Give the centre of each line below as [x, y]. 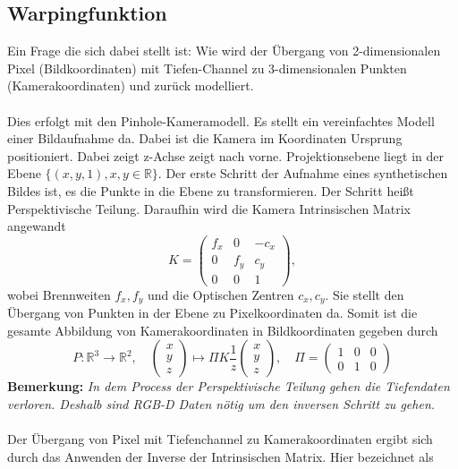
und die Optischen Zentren [221, 294]
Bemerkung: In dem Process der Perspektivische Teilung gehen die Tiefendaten [229, 386]
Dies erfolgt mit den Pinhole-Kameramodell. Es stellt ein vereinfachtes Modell [221, 120]
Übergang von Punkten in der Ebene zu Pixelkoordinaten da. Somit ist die [212, 313]
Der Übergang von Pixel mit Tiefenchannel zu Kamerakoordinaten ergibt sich [220, 439]
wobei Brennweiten [59, 294]
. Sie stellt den [365, 294]
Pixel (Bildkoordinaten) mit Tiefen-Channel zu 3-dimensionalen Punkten [207, 68]
